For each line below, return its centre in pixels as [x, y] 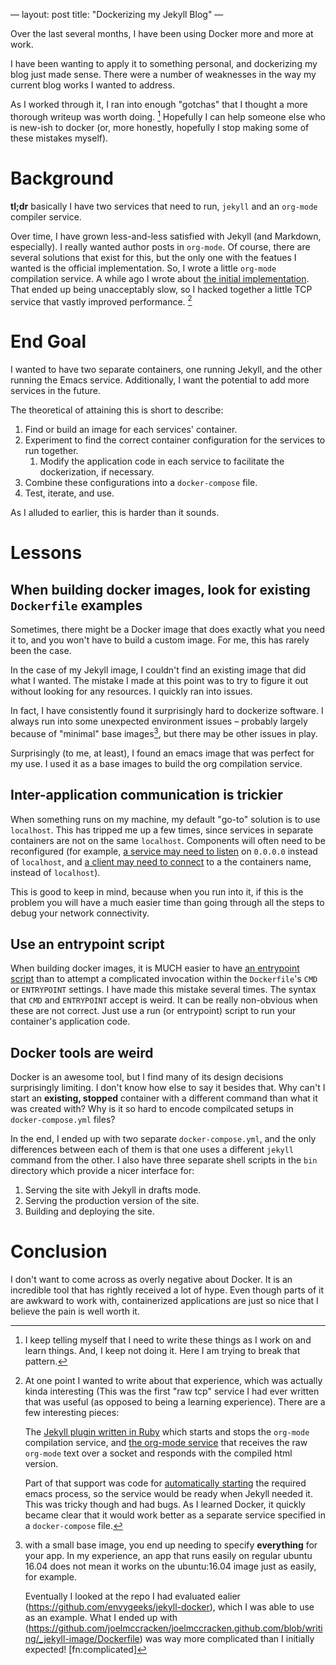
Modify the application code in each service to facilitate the [162, 461]
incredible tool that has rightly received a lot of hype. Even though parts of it [167, 1290]
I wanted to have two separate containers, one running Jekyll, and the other [166, 370]
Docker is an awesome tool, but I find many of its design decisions [147, 1077]
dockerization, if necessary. [97, 472]
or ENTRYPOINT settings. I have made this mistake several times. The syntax [163, 990]
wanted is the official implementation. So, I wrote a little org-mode [143, 268]
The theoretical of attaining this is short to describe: [117, 410]
